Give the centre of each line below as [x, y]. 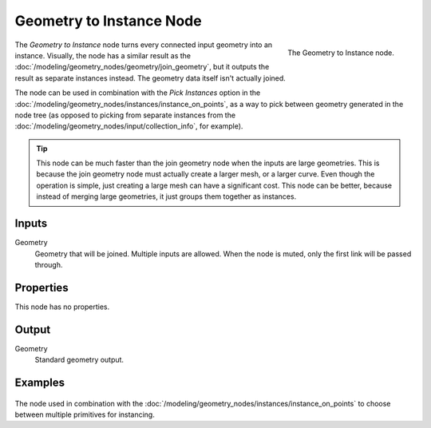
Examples [40, 382]
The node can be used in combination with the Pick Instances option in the [138, 93]
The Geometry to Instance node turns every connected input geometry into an [144, 45]
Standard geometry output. [79, 360]
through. [49, 264]
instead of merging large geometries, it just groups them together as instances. [166, 196]
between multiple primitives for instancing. [85, 414]
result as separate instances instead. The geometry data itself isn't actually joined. [150, 78]
